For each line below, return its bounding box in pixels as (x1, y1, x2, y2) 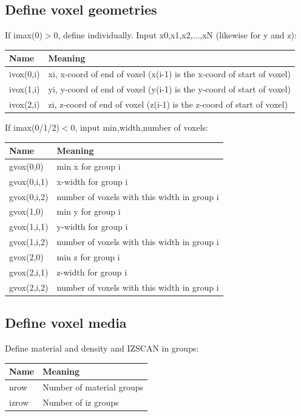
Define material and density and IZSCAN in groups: (5, 341, 199, 354)
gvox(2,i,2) (9, 280, 49, 293)
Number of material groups (42, 380, 144, 393)
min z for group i (56, 250, 120, 263)
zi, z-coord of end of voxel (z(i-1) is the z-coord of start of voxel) (48, 97, 288, 110)
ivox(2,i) (9, 97, 40, 110)
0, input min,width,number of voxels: (70, 120, 208, 133)
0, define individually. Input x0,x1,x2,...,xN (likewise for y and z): (53, 29, 297, 41)
